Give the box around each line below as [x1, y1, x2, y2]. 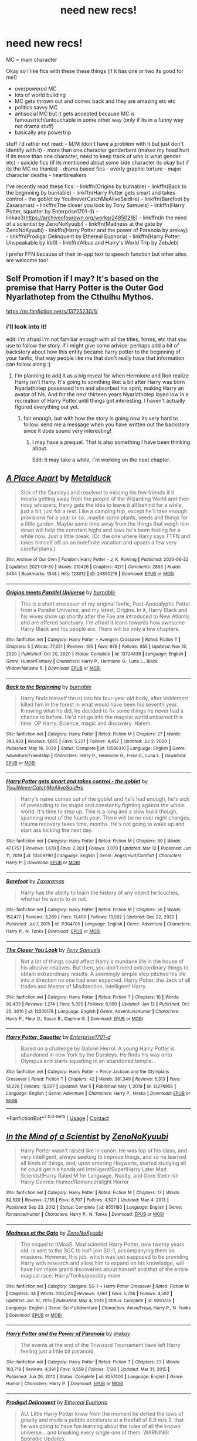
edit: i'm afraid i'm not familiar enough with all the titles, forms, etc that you [6, 336, 187, 343]
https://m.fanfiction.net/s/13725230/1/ [6, 307, 98, 315]
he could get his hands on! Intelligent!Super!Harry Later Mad [20, 1166, 167, 1173]
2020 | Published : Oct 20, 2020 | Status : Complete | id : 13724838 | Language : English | [6, 651, 186, 657]
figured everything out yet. [14, 403, 79, 410]
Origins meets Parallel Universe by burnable [6, 589, 116, 596]
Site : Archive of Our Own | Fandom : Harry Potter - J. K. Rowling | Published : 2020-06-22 [6, 556, 189, 562]
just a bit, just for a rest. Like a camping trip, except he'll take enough [20, 507, 188, 514]
